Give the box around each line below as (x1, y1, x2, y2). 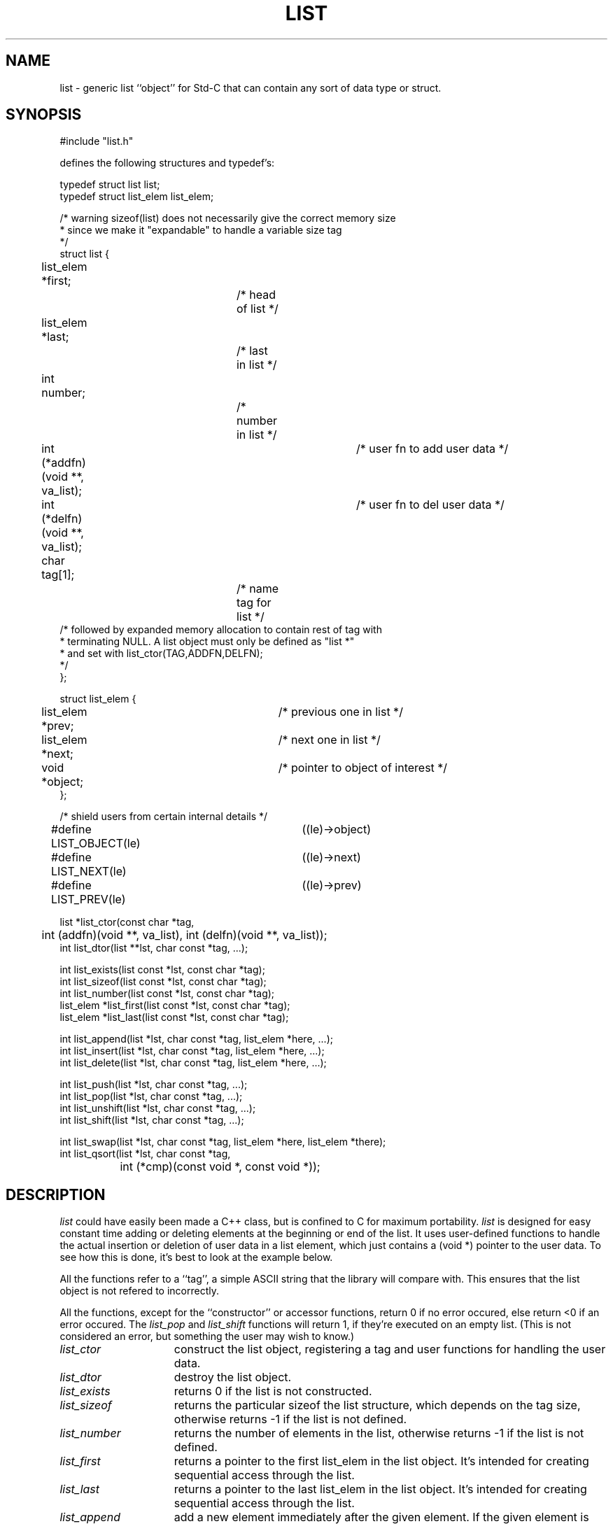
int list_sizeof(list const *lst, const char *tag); (59, 975, 267, 988)
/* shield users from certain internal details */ (59, 810, 268, 823)
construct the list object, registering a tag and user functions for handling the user (174, 1342, 606, 1357)
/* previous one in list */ (278, 705, 403, 719)
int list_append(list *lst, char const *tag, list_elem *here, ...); (59, 1033, 333, 1045)
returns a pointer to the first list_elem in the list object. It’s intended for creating (174, 1454, 589, 1469)
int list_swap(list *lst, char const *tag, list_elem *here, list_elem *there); (59, 1136, 386, 1148)
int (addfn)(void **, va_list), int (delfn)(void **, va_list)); (41, 928, 327, 943)
